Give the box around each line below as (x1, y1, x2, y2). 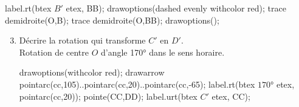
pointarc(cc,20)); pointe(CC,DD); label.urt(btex (19, 89, 198, 102)
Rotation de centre (19, 45, 89, 58)
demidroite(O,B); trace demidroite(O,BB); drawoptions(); (5, 13, 219, 26)
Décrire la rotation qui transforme (19, 34, 146, 47)
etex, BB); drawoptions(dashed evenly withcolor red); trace (66, 2, 286, 14)
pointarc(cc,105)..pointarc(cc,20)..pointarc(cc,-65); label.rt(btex (19, 77, 255, 90)
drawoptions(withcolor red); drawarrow (19, 66, 165, 79)
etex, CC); (211, 89, 250, 102)
